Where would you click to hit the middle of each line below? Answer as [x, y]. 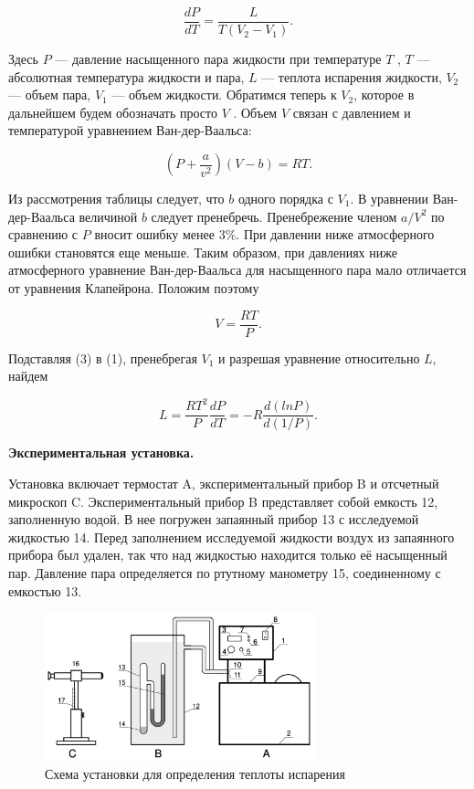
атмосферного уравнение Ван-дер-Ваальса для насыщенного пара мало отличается [237, 270]
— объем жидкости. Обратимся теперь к [224, 95]
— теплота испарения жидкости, [352, 76]
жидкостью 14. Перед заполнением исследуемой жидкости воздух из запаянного [232, 537]
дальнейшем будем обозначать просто [113, 112]
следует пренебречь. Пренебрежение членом [274, 216]
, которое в [384, 95]
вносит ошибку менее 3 [160, 234]
